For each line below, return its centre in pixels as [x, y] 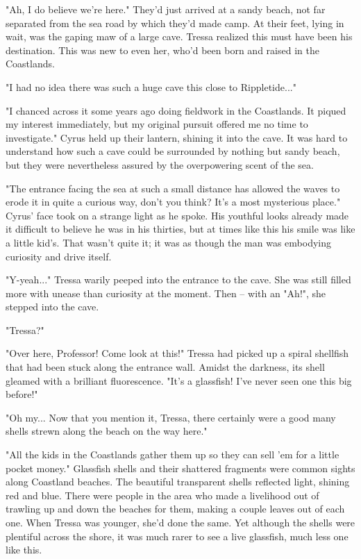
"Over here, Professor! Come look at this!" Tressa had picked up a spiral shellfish [177, 353]
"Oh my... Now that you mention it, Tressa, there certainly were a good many [171, 417]
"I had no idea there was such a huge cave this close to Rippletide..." [151, 86]
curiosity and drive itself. [59, 256]
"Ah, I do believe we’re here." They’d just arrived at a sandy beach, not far [166, 9]
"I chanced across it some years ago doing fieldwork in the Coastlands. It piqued [176, 110]
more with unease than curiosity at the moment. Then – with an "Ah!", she [166, 293]
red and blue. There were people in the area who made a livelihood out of [162, 495]
